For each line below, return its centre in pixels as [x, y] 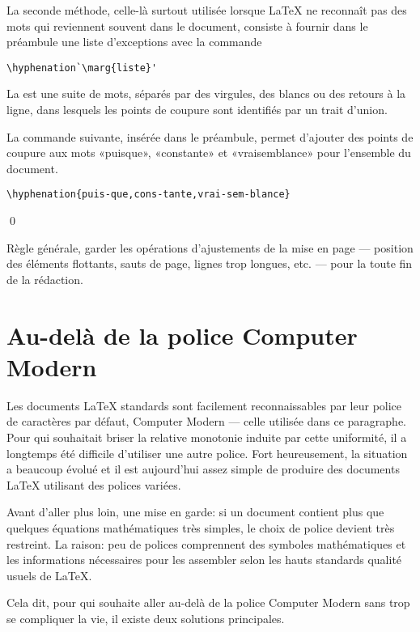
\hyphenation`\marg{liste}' [82, 68]
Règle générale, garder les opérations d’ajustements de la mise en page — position [210, 247]
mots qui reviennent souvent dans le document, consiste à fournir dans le [187, 25]
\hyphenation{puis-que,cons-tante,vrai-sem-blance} [148, 195]
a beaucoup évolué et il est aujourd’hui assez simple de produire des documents [203, 469]
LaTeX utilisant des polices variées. [94, 484]
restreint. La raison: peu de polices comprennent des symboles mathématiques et [206, 543]
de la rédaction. [45, 279]
